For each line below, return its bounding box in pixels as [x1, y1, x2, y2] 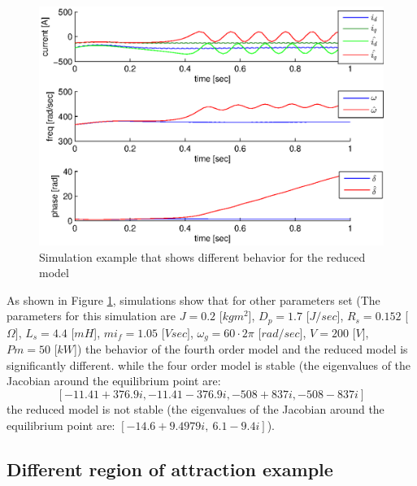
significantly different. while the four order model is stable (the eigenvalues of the [7, 356, 411, 373]
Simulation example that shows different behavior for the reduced [39, 248, 366, 265]
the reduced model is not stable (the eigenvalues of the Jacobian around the [7, 401, 384, 418]
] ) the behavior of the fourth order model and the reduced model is [74, 341, 408, 358]
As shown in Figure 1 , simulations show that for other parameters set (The [7, 291, 380, 308]
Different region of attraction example [7, 456, 333, 481]
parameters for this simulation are [7, 307, 176, 324]
